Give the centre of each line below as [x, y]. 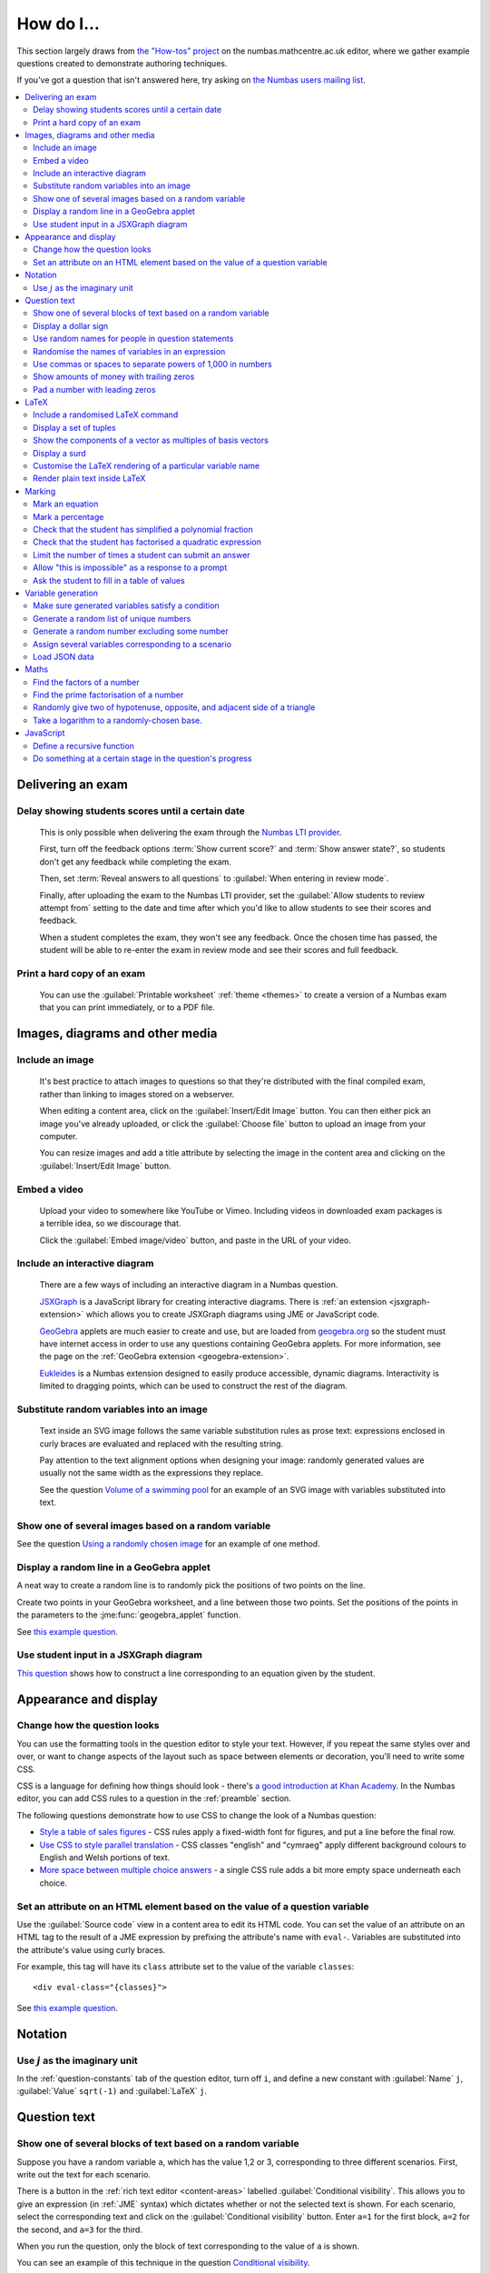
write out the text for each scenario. [84, 2174]
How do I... [58, 24]
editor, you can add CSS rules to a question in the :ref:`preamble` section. [154, 1798]
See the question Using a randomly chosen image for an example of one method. [169, 1544]
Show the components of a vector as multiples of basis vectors [151, 440]
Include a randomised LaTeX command [106, 415]
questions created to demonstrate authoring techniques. [122, 63]
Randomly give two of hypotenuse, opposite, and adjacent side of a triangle [174, 707]
